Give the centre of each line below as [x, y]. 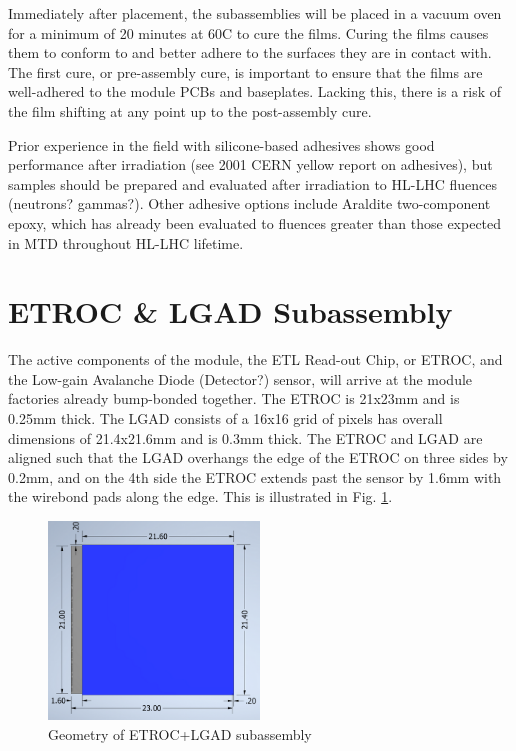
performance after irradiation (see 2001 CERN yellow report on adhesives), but [250, 164]
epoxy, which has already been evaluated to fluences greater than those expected [255, 222]
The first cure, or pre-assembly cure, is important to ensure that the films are [245, 71]
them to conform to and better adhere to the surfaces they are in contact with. [250, 52]
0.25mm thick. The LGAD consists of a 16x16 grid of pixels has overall [225, 418]
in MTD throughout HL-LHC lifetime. [126, 242]
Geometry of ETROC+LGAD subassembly [180, 733]
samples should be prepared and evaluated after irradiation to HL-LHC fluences [252, 183]
